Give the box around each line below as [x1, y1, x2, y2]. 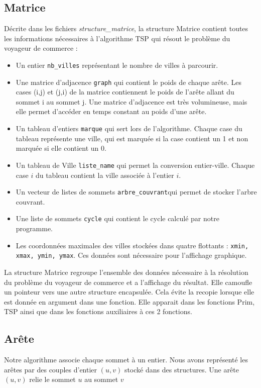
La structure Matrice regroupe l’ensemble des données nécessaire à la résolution [4, 266, 248, 277]
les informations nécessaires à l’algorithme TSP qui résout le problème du [4, 33, 230, 43]
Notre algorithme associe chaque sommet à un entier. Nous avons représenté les [4, 354, 248, 365]
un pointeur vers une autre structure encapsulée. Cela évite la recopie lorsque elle [4, 286, 254, 297]
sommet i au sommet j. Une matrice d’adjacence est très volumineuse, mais [16, 96, 247, 107]
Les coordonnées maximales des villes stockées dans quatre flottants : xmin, [16, 240, 249, 250]
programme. [16, 223, 53, 234]
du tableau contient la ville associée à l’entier [35, 169, 174, 180]
